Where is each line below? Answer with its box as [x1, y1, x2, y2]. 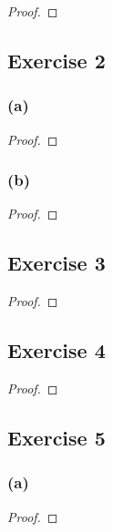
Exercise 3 [7, 249, 106, 277]
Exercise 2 [7, 46, 106, 74]
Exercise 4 [7, 336, 106, 364]
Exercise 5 [7, 423, 106, 451]
